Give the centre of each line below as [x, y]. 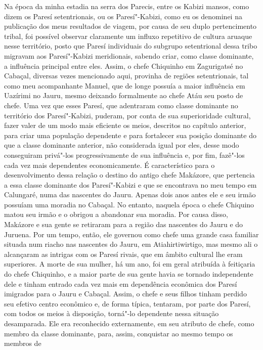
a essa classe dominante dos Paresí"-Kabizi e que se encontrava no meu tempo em [130, 184]
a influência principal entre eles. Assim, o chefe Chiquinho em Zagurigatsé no [124, 65]
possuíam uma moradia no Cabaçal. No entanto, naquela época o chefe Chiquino [129, 204]
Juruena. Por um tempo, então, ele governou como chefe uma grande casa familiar [131, 234]
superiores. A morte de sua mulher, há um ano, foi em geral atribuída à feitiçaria [130, 264]
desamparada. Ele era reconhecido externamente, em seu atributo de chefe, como [129, 323]
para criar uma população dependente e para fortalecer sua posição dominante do [130, 135]
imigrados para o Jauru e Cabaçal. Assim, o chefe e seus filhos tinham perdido [125, 294]
